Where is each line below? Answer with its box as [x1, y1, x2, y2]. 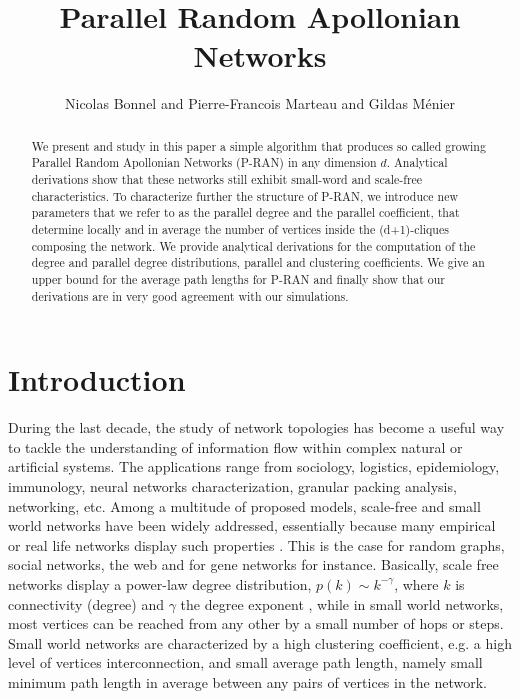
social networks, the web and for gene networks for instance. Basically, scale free [8, 554, 499, 575]
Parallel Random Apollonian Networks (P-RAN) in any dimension [31, 154, 377, 171]
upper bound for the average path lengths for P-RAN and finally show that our [31, 270, 446, 287]
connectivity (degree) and [8, 593, 164, 614]
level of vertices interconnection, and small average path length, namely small [8, 652, 483, 673]
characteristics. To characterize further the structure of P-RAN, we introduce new [31, 187, 459, 204]
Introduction [8, 359, 186, 400]
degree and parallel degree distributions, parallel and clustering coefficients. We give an [31, 254, 485, 271]
